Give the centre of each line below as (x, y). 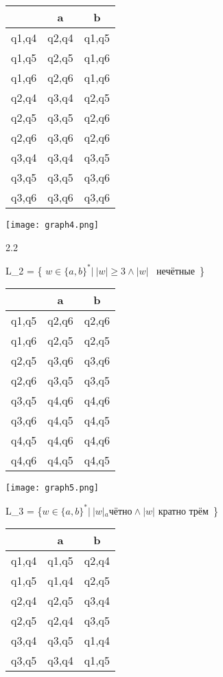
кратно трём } (188, 510)
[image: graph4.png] (52, 225)
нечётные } (180, 270)
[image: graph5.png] (52, 488)
